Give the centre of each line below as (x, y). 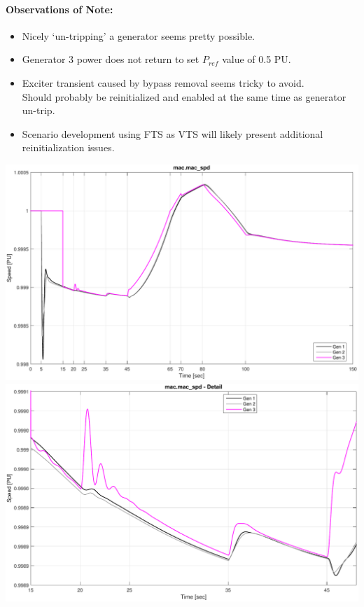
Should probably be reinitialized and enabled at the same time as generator (184, 96)
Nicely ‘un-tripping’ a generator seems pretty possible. (138, 35)
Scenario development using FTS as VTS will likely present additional (173, 133)
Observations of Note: (59, 9)
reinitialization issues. (68, 147)
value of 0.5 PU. (257, 59)
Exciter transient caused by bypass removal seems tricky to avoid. (163, 82)
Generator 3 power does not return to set (111, 59)
